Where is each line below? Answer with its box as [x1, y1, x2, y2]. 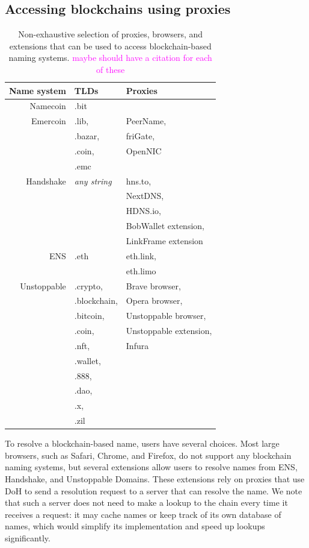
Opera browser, [126, 294, 183, 307]
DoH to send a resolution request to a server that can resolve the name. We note [5, 484, 302, 497]
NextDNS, [126, 189, 164, 202]
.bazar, [74, 130, 100, 142]
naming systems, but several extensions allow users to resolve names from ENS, [5, 461, 298, 473]
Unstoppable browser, [126, 309, 206, 322]
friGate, [126, 130, 155, 142]
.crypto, [74, 279, 103, 292]
